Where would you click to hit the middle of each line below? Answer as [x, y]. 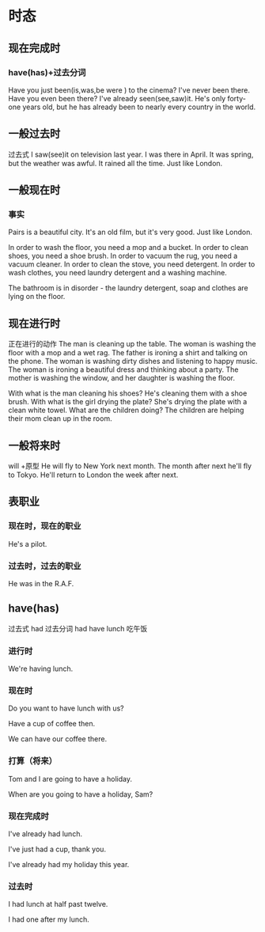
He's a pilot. [28, 544]
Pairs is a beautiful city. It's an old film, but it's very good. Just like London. [131, 232]
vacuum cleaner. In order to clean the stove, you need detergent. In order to [132, 264]
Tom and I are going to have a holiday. [70, 779]
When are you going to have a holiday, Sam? [81, 794]
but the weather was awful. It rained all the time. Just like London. [115, 163]
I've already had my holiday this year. [69, 864]
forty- [237, 98]
